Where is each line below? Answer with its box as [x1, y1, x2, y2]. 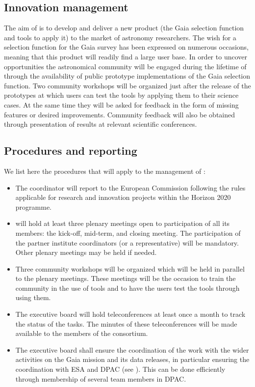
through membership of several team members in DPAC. [15, 373, 186, 384]
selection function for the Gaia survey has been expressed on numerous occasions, [4, 42, 249, 52]
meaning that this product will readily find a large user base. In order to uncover [4, 51, 247, 61]
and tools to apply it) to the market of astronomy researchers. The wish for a [4, 32, 236, 42]
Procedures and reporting [4, 143, 137, 158]
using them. [15, 292, 51, 303]
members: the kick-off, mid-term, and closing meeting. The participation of [15, 227, 241, 238]
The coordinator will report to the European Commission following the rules [15, 182, 246, 193]
